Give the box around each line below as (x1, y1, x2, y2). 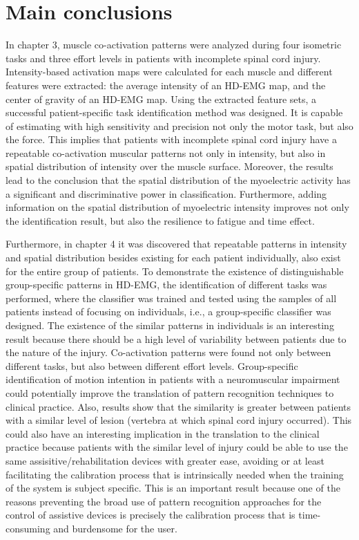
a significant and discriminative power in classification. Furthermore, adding (6, 186, 327, 201)
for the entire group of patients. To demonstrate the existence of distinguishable (6, 263, 344, 278)
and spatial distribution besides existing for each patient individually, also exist (6, 250, 341, 265)
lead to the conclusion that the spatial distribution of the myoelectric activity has (6, 173, 351, 187)
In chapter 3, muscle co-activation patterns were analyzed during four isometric (6, 37, 342, 52)
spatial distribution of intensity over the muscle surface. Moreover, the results (6, 159, 333, 174)
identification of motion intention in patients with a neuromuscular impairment (6, 372, 340, 387)
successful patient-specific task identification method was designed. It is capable (6, 105, 343, 120)
